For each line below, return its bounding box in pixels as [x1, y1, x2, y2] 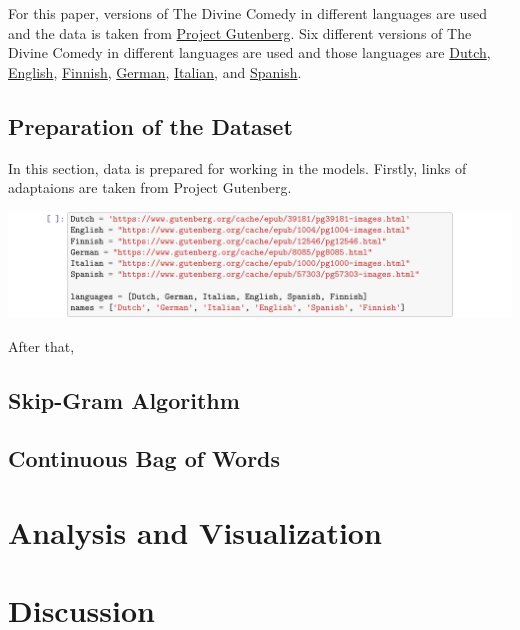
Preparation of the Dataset [8, 110, 293, 141]
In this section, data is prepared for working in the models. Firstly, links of [8, 157, 467, 178]
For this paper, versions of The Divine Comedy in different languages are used [8, 3, 487, 23]
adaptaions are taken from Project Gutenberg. [8, 177, 292, 198]
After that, [8, 335, 75, 356]
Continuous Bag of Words [8, 443, 281, 474]
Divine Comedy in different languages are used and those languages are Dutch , [8, 42, 491, 63]
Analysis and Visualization [8, 512, 382, 553]
